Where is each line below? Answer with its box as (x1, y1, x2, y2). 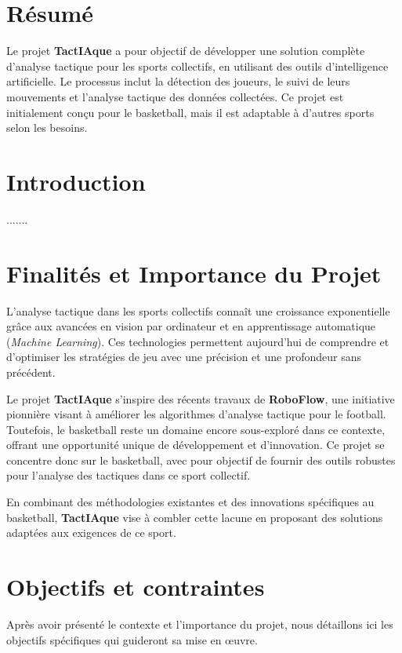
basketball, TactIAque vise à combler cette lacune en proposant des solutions (6, 509, 383, 525)
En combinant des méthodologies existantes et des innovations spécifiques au (6, 494, 375, 510)
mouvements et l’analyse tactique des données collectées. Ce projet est (6, 88, 344, 104)
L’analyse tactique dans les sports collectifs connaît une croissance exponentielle (6, 302, 390, 319)
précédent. (6, 363, 56, 380)
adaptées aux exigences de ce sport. (6, 524, 176, 541)
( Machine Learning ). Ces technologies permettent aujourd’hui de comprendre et (6, 333, 389, 349)
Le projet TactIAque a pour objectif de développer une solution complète (6, 42, 365, 59)
